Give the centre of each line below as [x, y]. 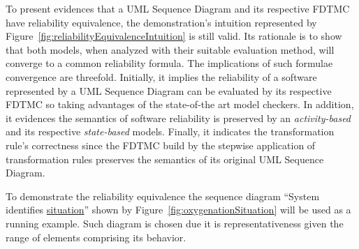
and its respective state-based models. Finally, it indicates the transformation [170, 131]
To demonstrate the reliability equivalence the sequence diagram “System [163, 196]
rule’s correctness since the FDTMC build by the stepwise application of [161, 145]
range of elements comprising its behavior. [96, 237]
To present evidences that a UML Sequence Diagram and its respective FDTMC [178, 8]
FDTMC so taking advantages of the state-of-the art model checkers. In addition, [180, 104]
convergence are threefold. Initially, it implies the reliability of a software [161, 76]
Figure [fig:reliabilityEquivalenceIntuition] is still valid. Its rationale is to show [174, 36]
